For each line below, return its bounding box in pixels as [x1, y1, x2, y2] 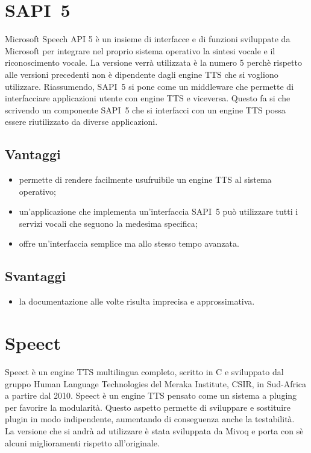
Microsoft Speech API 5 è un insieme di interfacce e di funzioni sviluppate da [5, 33, 291, 45]
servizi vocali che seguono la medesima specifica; [19, 217, 198, 229]
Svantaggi [5, 267, 66, 285]
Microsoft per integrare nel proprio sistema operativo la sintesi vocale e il [5, 44, 275, 57]
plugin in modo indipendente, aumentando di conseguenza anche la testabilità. [5, 413, 295, 425]
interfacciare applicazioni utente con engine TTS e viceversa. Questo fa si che [5, 92, 291, 104]
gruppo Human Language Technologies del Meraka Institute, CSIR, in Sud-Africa [5, 377, 307, 390]
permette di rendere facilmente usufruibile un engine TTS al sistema [19, 173, 272, 186]
